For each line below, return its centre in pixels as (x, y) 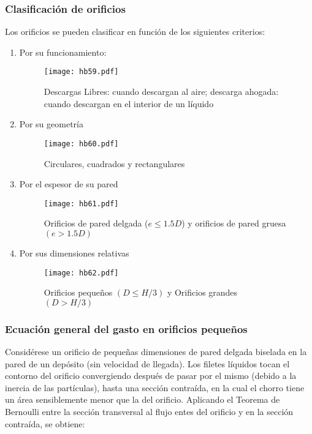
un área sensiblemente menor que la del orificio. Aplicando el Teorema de (143, 399)
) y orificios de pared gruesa (234, 223)
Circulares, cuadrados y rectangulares (114, 163)
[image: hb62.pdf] (81, 273)
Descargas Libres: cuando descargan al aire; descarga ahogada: (161, 92)
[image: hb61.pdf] (81, 204)
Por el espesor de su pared (69, 184)
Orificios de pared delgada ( (96, 223)
